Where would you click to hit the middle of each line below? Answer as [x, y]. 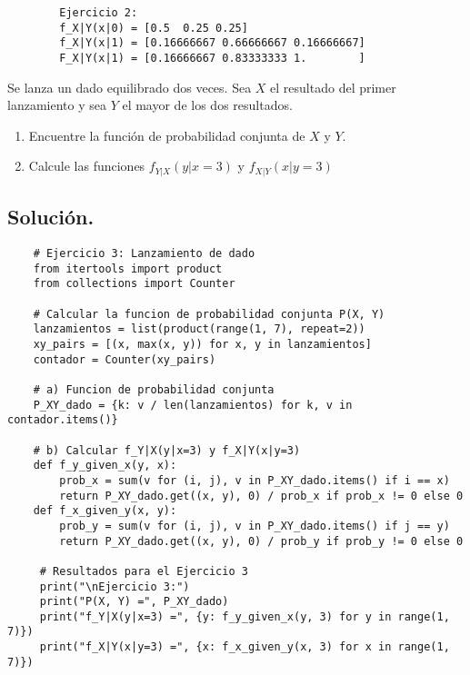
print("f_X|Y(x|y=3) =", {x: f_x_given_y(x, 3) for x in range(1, [245, 647]
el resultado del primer [333, 87]
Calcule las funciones [87, 166]
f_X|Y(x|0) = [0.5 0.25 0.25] [154, 28]
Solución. [51, 217]
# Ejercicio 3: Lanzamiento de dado [144, 254]
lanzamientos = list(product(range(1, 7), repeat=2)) [199, 329]
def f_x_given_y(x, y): [105, 511]
